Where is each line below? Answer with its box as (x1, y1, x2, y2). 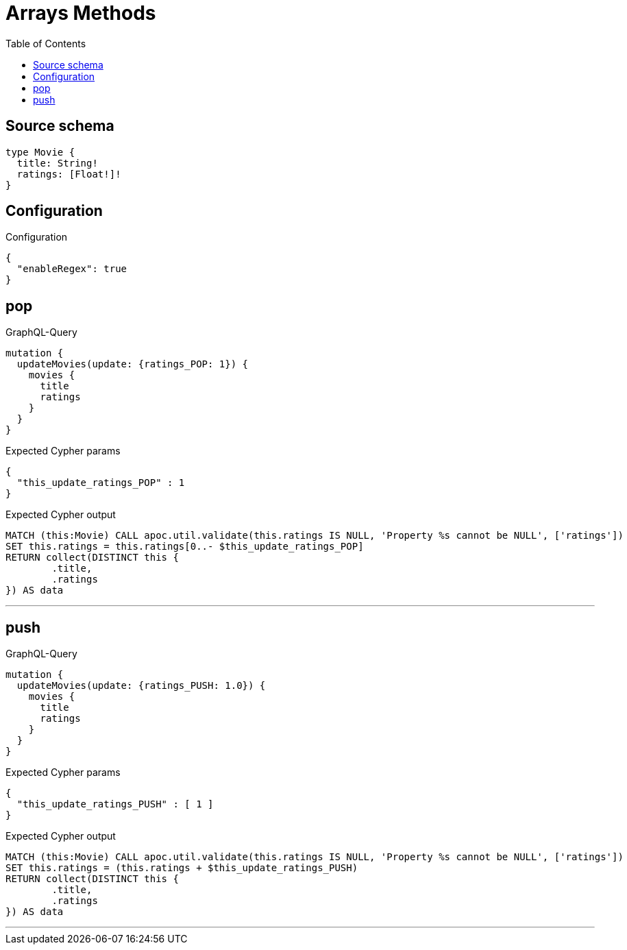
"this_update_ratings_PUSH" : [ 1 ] (16, 799, 214, 810)
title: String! (16, 157, 98, 169)
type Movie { (5, 146, 75, 158)
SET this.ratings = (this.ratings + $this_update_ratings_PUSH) (5, 862, 358, 874)
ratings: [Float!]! (16, 168, 121, 180)
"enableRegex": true (16, 263, 127, 275)
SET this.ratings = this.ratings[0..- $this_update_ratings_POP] (5, 541, 364, 552)
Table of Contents (5, 37, 86, 49)
